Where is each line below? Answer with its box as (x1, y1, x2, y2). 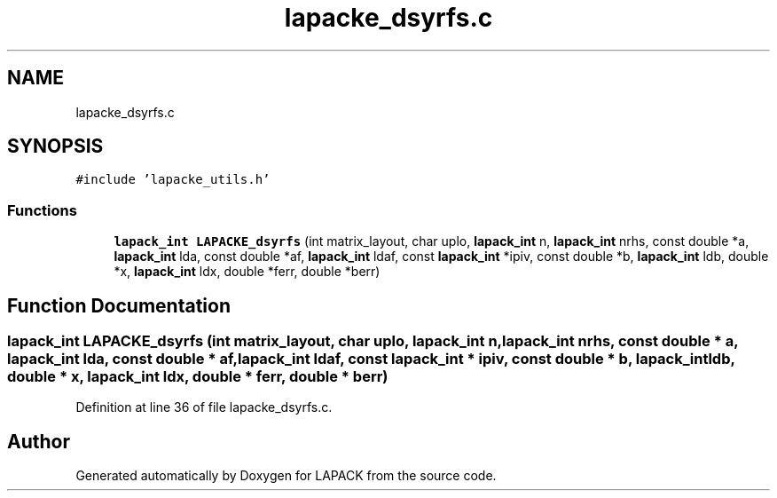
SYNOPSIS (7, 135, 104, 158)
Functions (7, 201, 77, 219)
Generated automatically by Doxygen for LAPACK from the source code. (75, 468, 497, 484)
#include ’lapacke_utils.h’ (75, 172, 271, 187)
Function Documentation (7, 294, 231, 317)
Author (7, 430, 70, 453)
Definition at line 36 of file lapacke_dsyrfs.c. (75, 399, 333, 415)
